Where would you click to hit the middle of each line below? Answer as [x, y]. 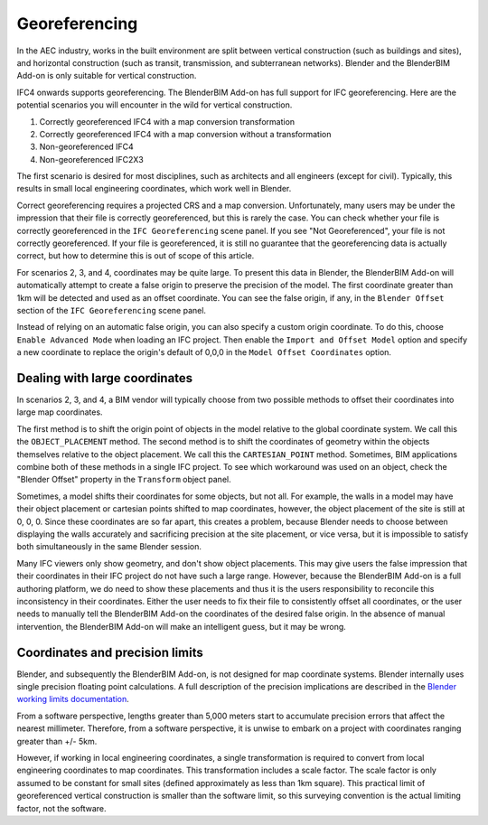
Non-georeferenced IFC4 [87, 147]
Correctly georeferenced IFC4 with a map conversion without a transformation [185, 134]
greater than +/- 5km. [57, 741]
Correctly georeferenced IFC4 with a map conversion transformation [167, 121]
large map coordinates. [60, 412]
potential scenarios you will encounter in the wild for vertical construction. [155, 105]
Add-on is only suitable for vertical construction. [107, 76]
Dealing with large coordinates [105, 378]
